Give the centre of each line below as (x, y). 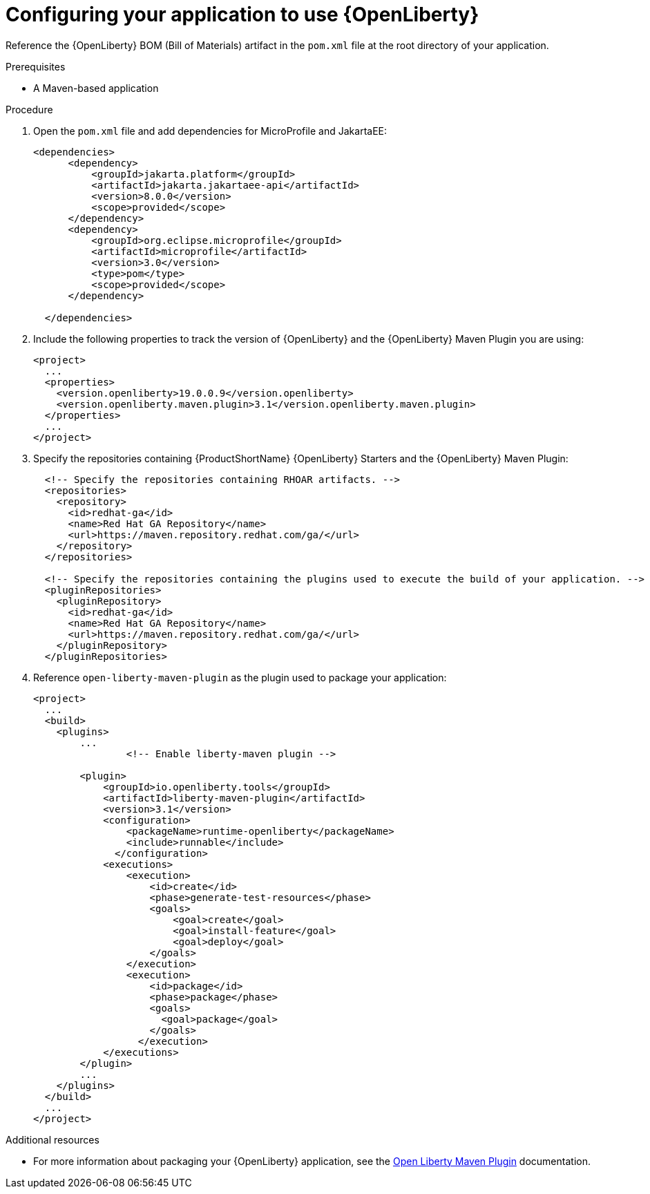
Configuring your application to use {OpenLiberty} (242, 15)
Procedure (29, 109)
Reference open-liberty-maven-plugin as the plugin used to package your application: (240, 677)
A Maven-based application (96, 88)
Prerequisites (36, 66)
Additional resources (52, 1139)
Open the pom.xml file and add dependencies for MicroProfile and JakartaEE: (210, 131)
